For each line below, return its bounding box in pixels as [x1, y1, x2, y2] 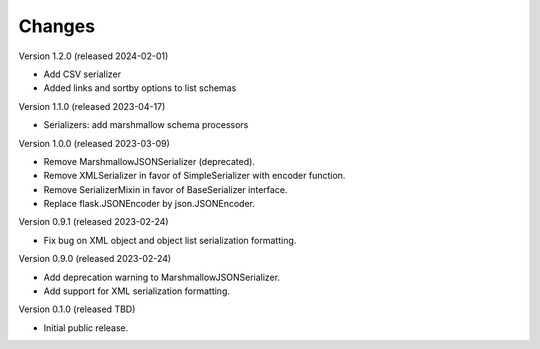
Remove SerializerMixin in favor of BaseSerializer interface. [43, 183, 288, 195]
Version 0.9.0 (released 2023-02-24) [18, 253, 172, 265]
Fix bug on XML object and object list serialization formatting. [43, 234, 297, 246]
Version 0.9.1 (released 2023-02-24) [18, 216, 169, 228]
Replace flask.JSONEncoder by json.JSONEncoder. [43, 198, 255, 210]
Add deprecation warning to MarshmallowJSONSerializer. [43, 271, 280, 283]
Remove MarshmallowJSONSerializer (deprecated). [43, 155, 255, 167]
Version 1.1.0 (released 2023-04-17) [18, 100, 166, 112]
